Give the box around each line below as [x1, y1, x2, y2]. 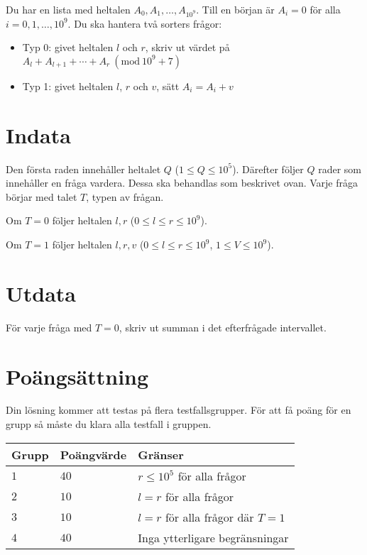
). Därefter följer [232, 161, 304, 176]
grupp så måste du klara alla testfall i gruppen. [6, 417, 212, 432]
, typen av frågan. [86, 189, 164, 204]
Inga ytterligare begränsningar [138, 529, 289, 546]
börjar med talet [6, 189, 77, 204]
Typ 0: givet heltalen [22, 40, 114, 55]
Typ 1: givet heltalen [22, 78, 114, 93]
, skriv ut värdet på [145, 40, 230, 55]
